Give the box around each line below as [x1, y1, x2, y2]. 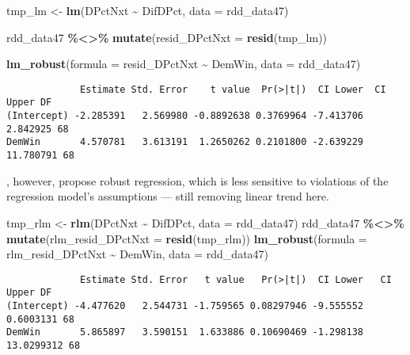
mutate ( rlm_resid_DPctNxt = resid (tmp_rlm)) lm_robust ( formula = [6, 230, 367, 246]
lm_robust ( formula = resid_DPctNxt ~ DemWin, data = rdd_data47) [6, 55, 361, 72]
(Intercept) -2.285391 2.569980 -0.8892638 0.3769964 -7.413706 [6, 110, 364, 122]
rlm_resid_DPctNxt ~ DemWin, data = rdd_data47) [6, 246, 269, 262]
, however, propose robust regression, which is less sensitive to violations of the [6, 172, 389, 189]
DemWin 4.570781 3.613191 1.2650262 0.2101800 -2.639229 [6, 136, 364, 148]
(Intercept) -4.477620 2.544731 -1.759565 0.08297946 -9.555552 [6, 300, 364, 311]
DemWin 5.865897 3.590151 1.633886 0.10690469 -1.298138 [6, 326, 364, 338]
